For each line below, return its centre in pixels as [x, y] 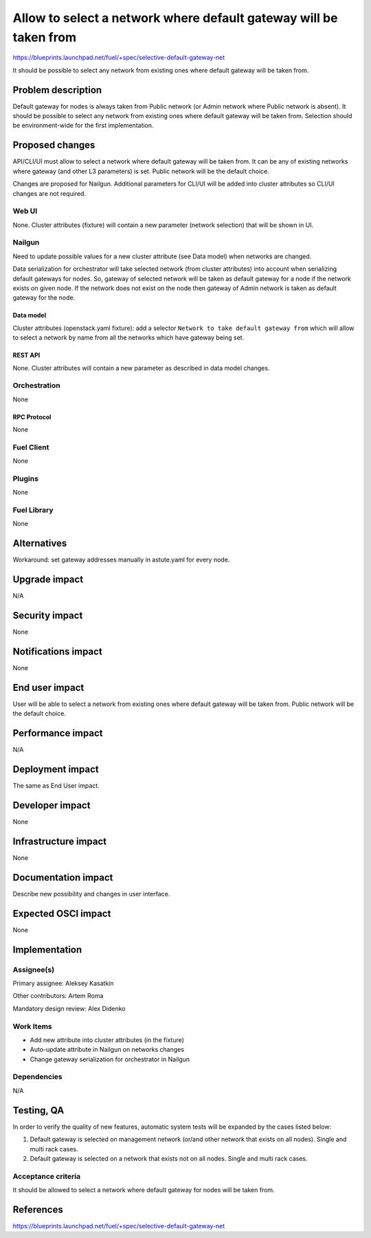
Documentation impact [63, 877]
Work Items [32, 1026]
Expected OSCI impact [62, 913]
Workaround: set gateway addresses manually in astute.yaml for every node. [121, 560]
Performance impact [58, 733]
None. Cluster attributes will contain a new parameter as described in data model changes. [141, 368]
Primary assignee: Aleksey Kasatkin [63, 983]
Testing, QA [38, 1110]
